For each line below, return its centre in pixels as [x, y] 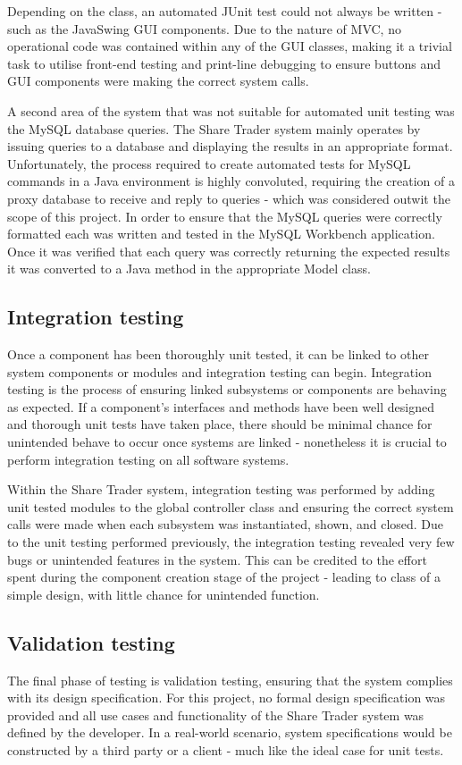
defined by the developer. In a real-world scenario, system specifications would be [230, 732]
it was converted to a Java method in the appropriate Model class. [189, 269]
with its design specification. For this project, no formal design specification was [227, 698]
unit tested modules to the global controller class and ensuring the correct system [231, 506]
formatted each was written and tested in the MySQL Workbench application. [221, 234]
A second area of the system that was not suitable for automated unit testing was [231, 110]
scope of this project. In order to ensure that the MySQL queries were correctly [225, 216]
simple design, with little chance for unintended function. [164, 594]
